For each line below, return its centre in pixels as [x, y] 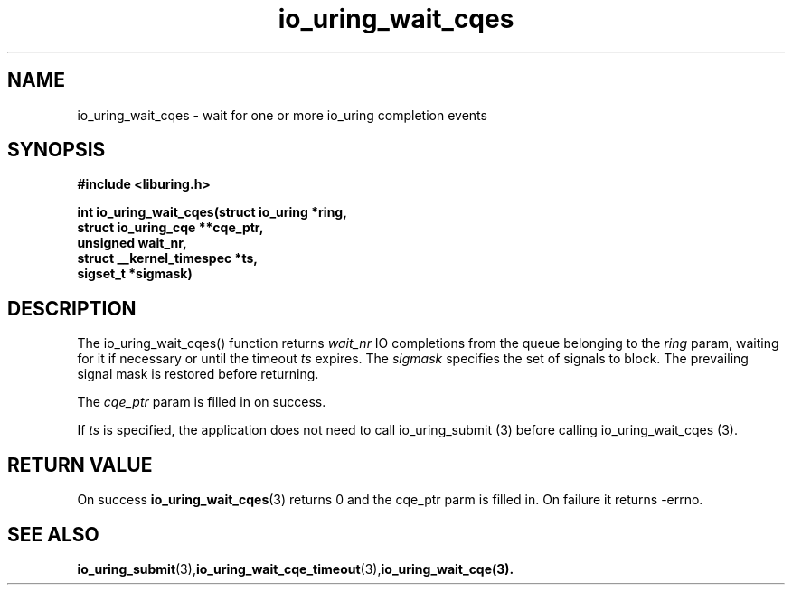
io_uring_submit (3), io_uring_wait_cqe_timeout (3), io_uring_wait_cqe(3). [296, 569]
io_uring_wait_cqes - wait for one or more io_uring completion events [282, 115]
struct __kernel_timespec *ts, [167, 258]
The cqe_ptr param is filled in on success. [202, 402]
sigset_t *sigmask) [135, 274]
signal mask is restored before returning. [198, 374]
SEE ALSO [53, 534]
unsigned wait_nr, [132, 243]
